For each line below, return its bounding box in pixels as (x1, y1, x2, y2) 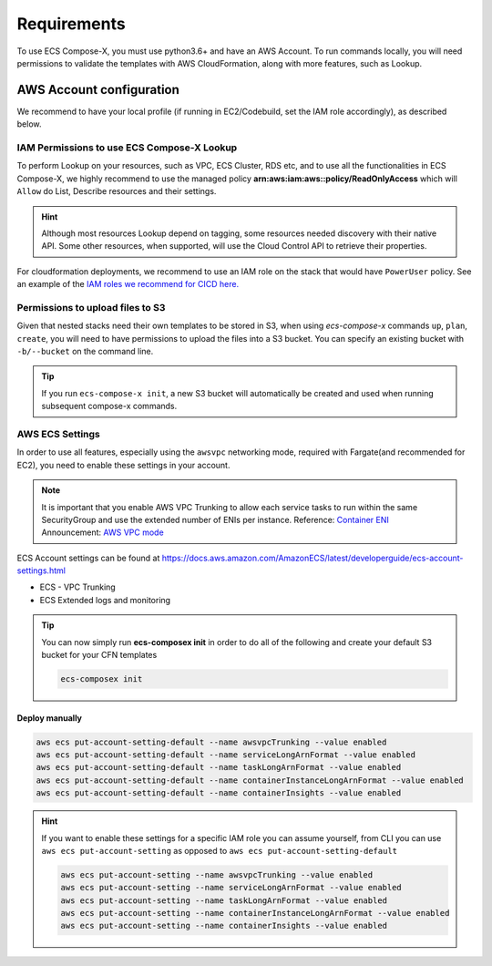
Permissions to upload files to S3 (16, 301, 166, 313)
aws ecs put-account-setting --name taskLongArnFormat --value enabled (60, 895, 387, 906)
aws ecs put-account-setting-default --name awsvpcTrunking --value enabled (36, 736, 387, 747)
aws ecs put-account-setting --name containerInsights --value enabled (60, 920, 387, 931)
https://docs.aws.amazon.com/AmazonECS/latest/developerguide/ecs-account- (161, 552, 464, 563)
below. (16, 118, 42, 129)
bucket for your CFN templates (41, 650, 158, 661)
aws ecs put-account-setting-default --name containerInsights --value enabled (36, 788, 402, 798)
